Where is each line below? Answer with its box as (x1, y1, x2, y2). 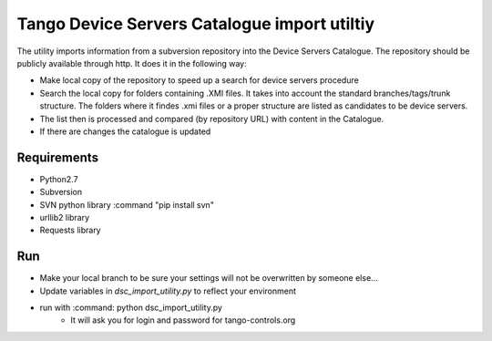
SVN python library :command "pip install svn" (39, 199, 214, 210)
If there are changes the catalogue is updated (39, 126, 211, 137)
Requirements (16, 150, 99, 165)
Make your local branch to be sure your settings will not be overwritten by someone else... (39, 273, 378, 284)
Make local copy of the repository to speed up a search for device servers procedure (39, 75, 359, 86)
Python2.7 (39, 173, 78, 184)
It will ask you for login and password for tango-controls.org (70, 315, 296, 325)
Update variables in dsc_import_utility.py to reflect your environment (39, 285, 296, 296)
